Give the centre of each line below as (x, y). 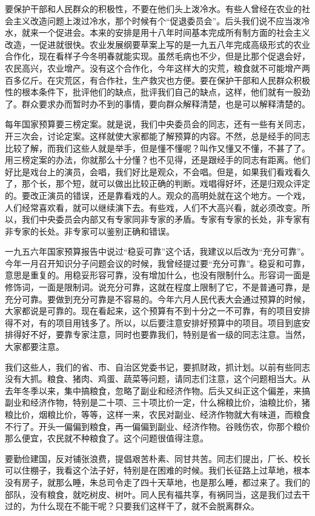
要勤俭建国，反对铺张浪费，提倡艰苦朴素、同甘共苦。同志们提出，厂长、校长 (157, 458)
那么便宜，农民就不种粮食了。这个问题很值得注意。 (107, 438)
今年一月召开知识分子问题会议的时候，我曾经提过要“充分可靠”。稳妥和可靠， (157, 263)
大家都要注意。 (35, 347)
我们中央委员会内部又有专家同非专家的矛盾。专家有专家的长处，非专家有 (166, 219)
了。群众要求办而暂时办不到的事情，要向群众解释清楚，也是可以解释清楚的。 (157, 103)
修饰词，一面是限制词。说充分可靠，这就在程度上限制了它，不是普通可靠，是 (157, 287)
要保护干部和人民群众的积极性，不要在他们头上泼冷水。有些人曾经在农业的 (153, 8)
